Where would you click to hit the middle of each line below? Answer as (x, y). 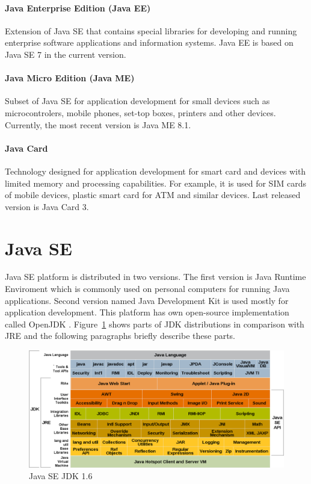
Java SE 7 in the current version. (66, 54)
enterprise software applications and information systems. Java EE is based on (149, 42)
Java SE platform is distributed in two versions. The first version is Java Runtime (155, 277)
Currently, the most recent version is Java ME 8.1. (98, 124)
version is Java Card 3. (47, 206)
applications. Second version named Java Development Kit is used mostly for (147, 300)
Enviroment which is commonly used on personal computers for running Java (147, 289)
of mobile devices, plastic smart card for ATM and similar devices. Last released (153, 195)
